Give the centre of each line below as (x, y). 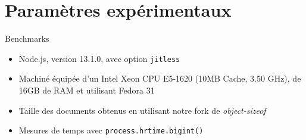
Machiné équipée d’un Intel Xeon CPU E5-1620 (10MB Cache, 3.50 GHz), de (160, 78)
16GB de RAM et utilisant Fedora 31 (87, 90)
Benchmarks (27, 38)
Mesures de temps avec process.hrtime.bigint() (111, 130)
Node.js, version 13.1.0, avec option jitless (99, 58)
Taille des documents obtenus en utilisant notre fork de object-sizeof (142, 110)
